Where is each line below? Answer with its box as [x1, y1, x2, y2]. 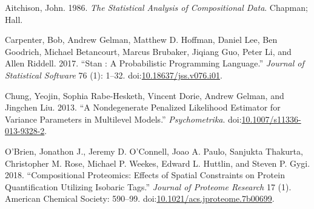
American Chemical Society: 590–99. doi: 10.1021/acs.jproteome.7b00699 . [5, 192, 275, 205]
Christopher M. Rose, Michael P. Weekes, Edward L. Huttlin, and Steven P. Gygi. [5, 156, 310, 169]
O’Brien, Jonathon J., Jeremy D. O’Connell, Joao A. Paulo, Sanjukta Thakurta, [5, 144, 303, 157]
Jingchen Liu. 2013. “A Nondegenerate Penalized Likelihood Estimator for [5, 101, 281, 114]
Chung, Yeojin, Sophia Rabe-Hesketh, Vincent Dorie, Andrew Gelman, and [5, 89, 284, 101]
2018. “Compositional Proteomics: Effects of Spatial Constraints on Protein [5, 169, 285, 181]
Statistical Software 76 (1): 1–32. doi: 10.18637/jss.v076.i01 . [5, 68, 222, 81]
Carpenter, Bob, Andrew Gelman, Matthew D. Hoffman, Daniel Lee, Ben [5, 33, 278, 46]
